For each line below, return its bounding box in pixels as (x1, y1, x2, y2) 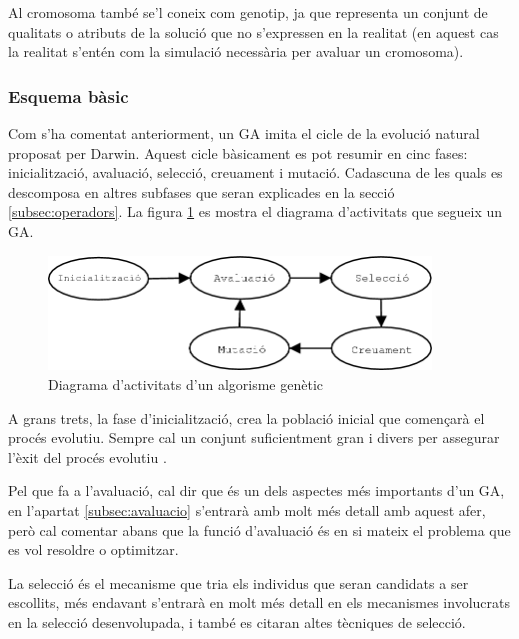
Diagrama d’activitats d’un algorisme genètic (48, 374, 323, 394)
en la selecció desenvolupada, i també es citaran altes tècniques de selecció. (8, 611, 466, 632)
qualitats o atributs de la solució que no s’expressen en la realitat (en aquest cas (8, 21, 499, 42)
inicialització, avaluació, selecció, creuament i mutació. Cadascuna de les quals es (8, 162, 503, 183)
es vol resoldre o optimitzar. (8, 539, 179, 560)
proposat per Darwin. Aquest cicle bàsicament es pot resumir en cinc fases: (8, 142, 468, 163)
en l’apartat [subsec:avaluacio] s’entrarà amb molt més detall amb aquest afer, (8, 499, 486, 520)
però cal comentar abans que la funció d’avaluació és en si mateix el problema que (8, 519, 511, 540)
